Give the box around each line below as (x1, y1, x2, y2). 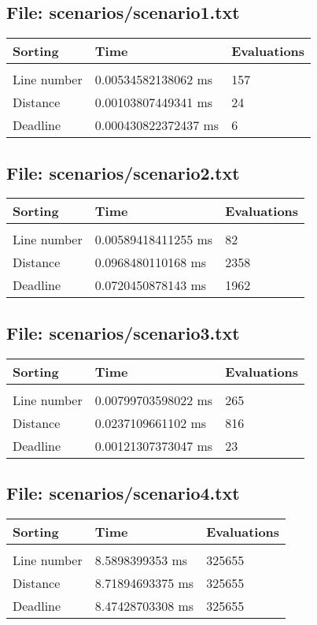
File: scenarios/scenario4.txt (6, 481, 240, 504)
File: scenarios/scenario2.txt (6, 160, 240, 184)
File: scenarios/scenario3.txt (6, 320, 240, 344)
